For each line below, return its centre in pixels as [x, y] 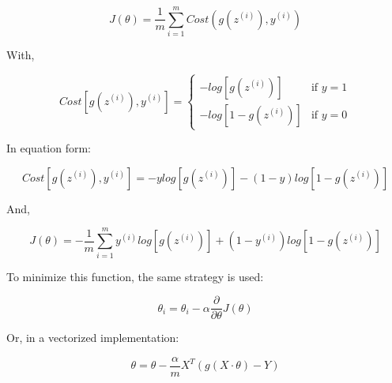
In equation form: [49, 148]
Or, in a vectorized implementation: [93, 338]
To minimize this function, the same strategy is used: [135, 276]
